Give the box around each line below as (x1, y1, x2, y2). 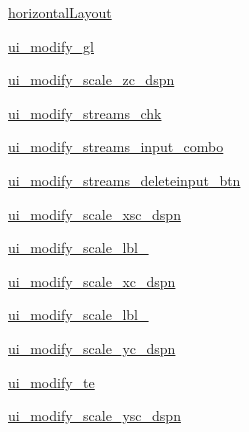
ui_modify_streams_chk (8, 102, 162, 123)
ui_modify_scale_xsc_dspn (8, 203, 181, 224)
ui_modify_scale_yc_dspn (8, 337, 176, 358)
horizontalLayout (8, 2, 112, 22)
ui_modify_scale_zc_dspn (8, 69, 175, 90)
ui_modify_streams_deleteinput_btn (8, 169, 241, 190)
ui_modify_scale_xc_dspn (8, 270, 176, 291)
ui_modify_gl (8, 35, 94, 56)
